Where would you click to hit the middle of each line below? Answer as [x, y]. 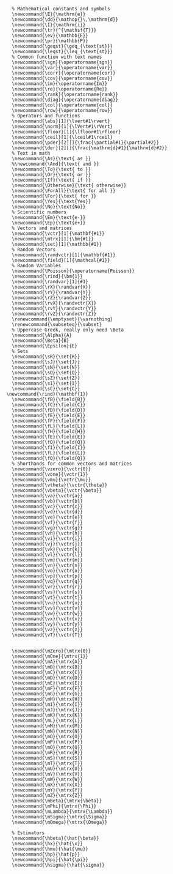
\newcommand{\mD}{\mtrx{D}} [48, 678]
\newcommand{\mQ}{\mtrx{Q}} [48, 747]
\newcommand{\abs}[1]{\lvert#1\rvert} [61, 121]
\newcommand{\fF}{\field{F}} [49, 421]
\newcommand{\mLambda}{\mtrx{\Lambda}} [62, 812]
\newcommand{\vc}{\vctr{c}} [48, 506]
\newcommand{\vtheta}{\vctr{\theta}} [60, 485]
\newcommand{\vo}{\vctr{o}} [48, 571]
